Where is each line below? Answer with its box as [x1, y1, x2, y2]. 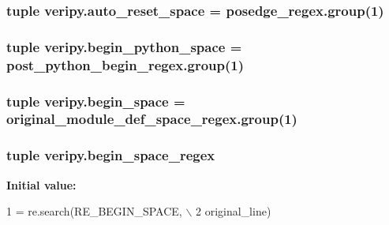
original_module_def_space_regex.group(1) [6, 109, 297, 129]
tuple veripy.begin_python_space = [6, 36, 242, 56]
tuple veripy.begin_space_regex [6, 145, 215, 165]
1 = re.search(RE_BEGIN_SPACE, [6, 203, 182, 219]
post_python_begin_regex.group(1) [6, 54, 244, 74]
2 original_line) [195, 203, 271, 219]
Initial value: [6, 176, 77, 193]
